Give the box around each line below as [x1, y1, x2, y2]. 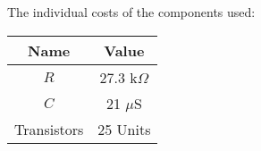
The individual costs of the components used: [7, 3, 256, 21]
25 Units [97, 118, 151, 139]
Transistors [14, 118, 84, 139]
